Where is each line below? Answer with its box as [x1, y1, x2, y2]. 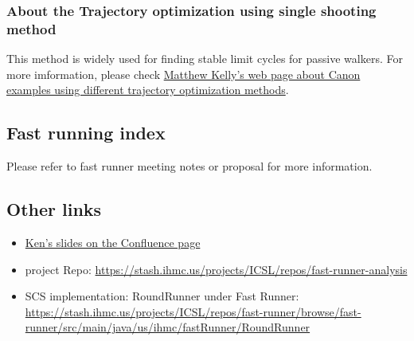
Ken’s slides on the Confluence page [25, 233, 201, 250]
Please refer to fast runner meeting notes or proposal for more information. [6, 158, 373, 174]
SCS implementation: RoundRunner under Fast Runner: [25, 288, 299, 304]
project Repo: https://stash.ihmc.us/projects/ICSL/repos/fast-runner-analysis [25, 261, 408, 277]
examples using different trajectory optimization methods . [6, 81, 289, 98]
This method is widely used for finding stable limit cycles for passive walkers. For [6, 50, 403, 67]
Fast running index [6, 120, 166, 145]
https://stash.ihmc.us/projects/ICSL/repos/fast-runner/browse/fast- [25, 303, 361, 319]
